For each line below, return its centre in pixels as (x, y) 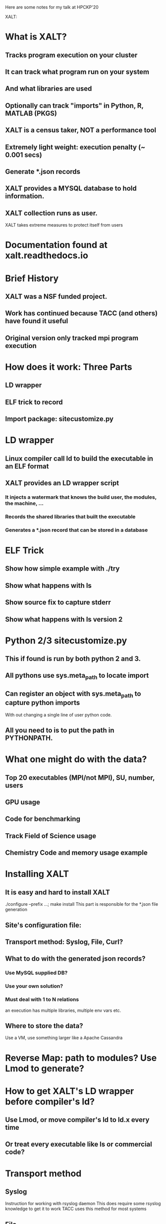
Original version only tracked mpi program (72, 338)
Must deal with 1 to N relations (42, 999)
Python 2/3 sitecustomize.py (66, 640)
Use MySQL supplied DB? (36, 973)
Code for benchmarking (43, 819)
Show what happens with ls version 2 (64, 619)
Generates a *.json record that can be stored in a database (77, 530)
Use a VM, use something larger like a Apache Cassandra (64, 1038)
